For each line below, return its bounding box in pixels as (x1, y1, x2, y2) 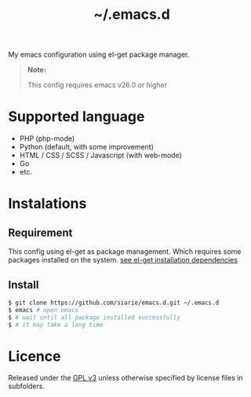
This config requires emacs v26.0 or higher (27, 80, 167, 90)
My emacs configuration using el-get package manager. (8, 50, 190, 60)
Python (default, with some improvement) (19, 142, 155, 152)
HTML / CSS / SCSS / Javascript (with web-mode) (19, 151, 182, 160)
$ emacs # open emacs (8, 306, 79, 314)
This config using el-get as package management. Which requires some (8, 247, 242, 256)
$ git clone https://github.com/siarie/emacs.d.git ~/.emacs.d (8, 299, 220, 307)
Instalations (8, 195, 87, 213)
